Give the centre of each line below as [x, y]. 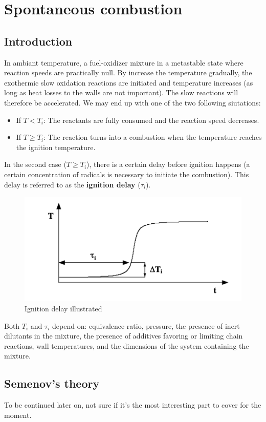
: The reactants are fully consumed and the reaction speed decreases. [151, 120]
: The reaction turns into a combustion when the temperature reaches [153, 137]
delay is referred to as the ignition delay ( [72, 184]
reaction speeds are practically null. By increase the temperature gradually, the [128, 72]
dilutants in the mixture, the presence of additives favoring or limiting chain [124, 336]
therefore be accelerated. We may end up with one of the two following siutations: [132, 102]
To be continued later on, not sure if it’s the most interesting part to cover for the [133, 405]
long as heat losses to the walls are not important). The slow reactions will [121, 92]
